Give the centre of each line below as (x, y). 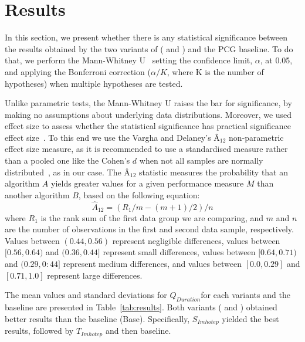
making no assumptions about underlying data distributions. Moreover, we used (148, 114)
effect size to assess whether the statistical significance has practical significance (148, 126)
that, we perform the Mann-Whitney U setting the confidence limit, (129, 60)
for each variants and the (245, 295)
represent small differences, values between (179, 252)
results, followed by (39, 331)
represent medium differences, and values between (152, 264)
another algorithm (37, 194)
